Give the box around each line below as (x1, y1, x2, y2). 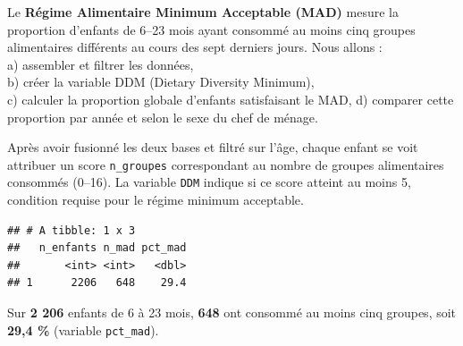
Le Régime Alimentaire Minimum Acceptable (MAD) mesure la (7, 3, 399, 21)
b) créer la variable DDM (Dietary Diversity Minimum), (7, 72, 315, 91)
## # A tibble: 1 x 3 (7, 224, 136, 237)
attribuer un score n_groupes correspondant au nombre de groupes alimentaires (7, 155, 444, 173)
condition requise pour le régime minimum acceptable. (7, 190, 304, 209)
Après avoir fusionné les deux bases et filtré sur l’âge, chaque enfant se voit (7, 138, 418, 156)
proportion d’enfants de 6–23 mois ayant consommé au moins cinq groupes (7, 20, 416, 38)
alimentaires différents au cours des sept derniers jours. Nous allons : (7, 38, 383, 56)
